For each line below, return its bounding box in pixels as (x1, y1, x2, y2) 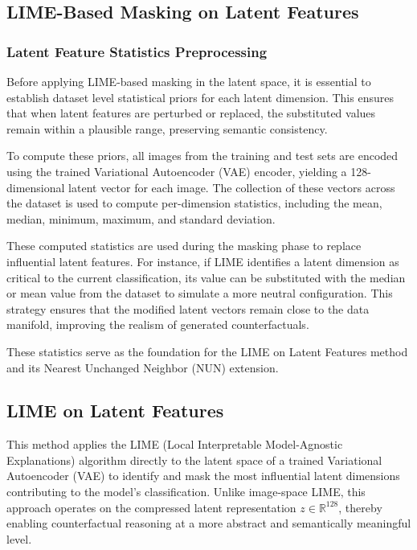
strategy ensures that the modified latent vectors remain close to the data (6, 300, 370, 317)
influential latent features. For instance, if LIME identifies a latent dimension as (6, 252, 399, 269)
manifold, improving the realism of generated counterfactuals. (6, 316, 309, 333)
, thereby (338, 499, 382, 515)
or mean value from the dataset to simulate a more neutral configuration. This (6, 285, 393, 302)
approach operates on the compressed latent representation (6, 499, 296, 515)
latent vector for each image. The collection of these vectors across (68, 179, 395, 195)
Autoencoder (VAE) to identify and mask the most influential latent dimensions (6, 467, 400, 484)
